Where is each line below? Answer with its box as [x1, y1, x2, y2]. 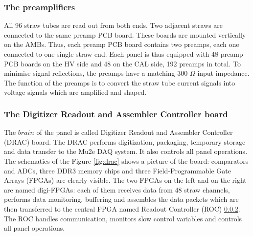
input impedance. [197, 68, 250, 78]
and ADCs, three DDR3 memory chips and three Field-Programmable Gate [4, 165, 231, 175]
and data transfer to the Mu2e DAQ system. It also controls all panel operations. [4, 146, 248, 156]
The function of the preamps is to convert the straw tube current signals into [4, 77, 235, 87]
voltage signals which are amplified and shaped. [4, 87, 147, 97]
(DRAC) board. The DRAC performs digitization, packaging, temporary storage [4, 136, 246, 147]
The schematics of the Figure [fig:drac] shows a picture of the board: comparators [4, 155, 249, 166]
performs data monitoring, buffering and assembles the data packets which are [4, 194, 239, 204]
